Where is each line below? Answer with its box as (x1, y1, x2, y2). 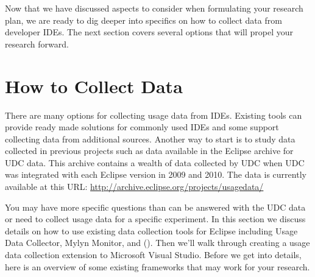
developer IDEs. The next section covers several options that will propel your (5, 26, 294, 38)
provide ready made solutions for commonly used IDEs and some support (5, 121, 279, 133)
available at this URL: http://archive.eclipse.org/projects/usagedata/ (5, 180, 264, 193)
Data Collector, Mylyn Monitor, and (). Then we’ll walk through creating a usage (5, 236, 310, 249)
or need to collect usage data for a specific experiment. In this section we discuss (5, 212, 306, 225)
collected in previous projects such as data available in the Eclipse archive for (5, 144, 294, 157)
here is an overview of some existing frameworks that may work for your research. (5, 260, 310, 273)
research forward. (5, 37, 69, 50)
